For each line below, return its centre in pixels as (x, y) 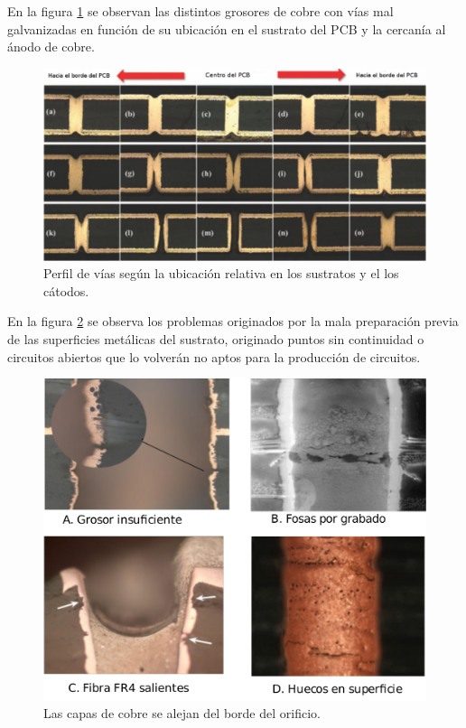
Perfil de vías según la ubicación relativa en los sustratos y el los (221, 273)
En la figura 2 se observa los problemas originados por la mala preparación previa (233, 321)
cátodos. (66, 290)
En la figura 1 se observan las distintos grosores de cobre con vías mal (200, 11)
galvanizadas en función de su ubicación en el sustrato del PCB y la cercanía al (227, 28)
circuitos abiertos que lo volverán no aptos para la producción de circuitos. (214, 356)
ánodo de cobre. (51, 47)
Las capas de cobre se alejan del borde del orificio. (182, 713)
